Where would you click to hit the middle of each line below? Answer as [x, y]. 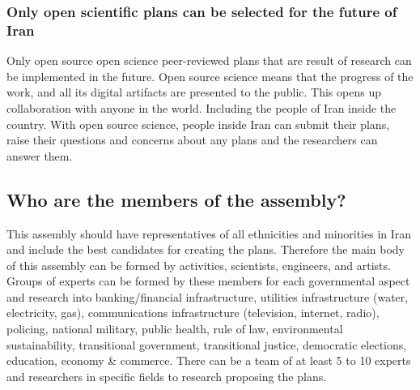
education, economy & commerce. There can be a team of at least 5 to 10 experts [209, 360]
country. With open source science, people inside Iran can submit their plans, [198, 124]
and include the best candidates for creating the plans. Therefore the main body [206, 249]
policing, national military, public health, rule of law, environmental [175, 329]
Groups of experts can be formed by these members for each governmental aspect [208, 281]
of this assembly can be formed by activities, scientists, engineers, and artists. [199, 265]
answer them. [40, 155]
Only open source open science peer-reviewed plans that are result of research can [209, 60]
